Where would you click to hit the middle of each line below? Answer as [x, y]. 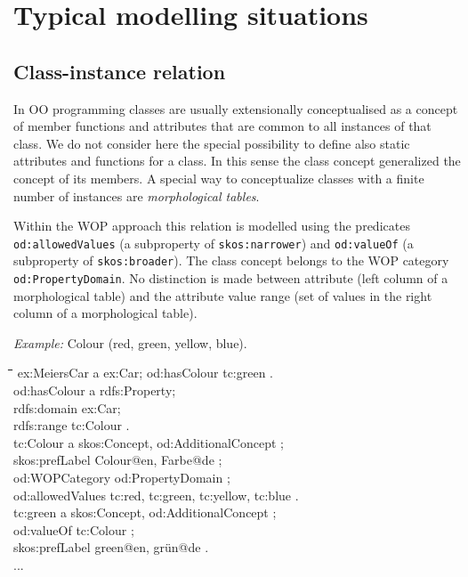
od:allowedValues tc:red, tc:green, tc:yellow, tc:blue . [156, 495]
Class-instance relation [120, 71]
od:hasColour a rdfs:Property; [95, 390]
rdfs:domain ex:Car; [67, 407]
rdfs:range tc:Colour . [72, 425]
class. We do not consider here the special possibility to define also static [212, 143]
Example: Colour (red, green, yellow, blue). [130, 342]
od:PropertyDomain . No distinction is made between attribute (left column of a [231, 278]
